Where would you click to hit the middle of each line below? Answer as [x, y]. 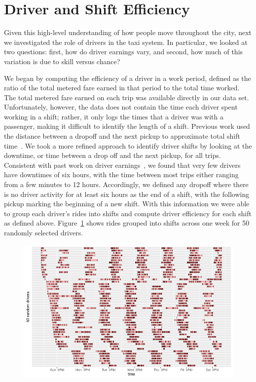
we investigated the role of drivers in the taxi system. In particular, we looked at [126, 42]
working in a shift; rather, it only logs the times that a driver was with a [114, 116]
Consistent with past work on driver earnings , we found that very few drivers [122, 165]
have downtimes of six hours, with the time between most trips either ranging [121, 174]
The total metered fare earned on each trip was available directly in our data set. [127, 97]
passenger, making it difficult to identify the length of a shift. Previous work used [127, 126]
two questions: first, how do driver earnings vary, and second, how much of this [124, 52]
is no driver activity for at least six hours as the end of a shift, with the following [127, 194]
